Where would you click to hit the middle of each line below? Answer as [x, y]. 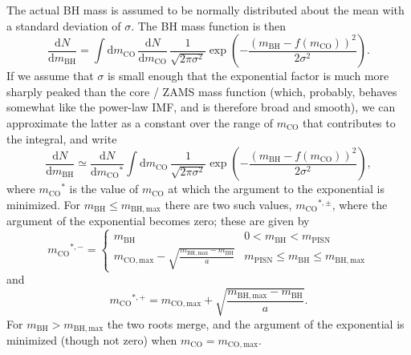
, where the [360, 204]
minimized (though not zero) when [92, 339]
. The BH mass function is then [209, 25]
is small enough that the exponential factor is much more [248, 76]
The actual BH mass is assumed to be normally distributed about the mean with [205, 10]
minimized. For [44, 204]
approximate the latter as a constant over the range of [140, 122]
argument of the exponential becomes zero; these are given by [158, 221]
